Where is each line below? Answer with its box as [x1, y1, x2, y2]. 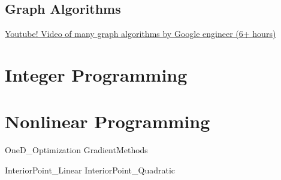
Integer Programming [5, 62, 188, 86]
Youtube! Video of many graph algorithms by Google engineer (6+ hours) [5, 27, 276, 40]
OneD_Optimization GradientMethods [5, 144, 148, 156]
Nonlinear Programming [5, 109, 210, 134]
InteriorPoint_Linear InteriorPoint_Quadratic [5, 163, 176, 176]
